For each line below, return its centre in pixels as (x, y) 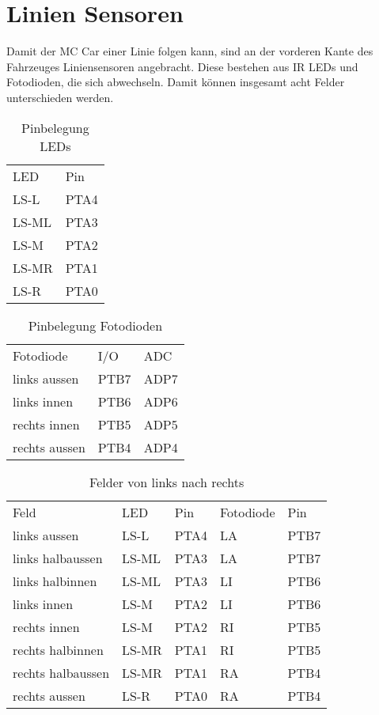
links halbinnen (55, 581)
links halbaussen (58, 558)
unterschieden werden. (60, 97)
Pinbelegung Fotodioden (95, 325)
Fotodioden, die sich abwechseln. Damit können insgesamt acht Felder (176, 82)
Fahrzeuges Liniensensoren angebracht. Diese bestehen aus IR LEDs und (182, 66)
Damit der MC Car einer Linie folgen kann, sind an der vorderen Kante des (190, 51)
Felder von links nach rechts (167, 482)
